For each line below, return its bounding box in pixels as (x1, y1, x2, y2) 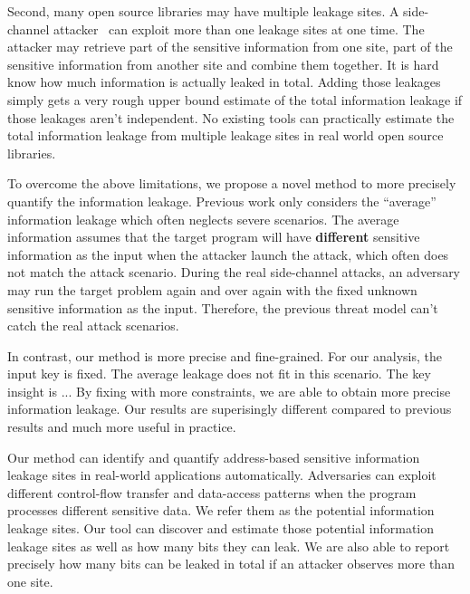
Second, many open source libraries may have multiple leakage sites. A (7, 2, 399, 20)
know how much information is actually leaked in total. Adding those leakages (7, 72, 441, 91)
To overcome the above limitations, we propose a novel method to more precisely (7, 174, 456, 193)
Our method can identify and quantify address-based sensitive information (7, 447, 420, 466)
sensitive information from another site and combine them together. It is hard (7, 54, 439, 73)
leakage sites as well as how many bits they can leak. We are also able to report (7, 536, 450, 555)
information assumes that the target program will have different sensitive (7, 227, 420, 246)
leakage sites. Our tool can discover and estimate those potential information (7, 519, 435, 538)
